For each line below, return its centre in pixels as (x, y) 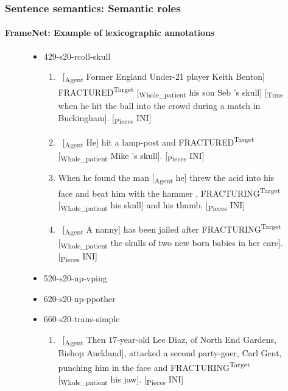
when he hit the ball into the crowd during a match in (159, 106)
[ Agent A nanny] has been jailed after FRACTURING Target (172, 229)
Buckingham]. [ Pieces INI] (105, 118)
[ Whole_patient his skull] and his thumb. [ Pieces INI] (152, 206)
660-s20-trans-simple (82, 319)
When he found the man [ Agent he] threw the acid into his (166, 178)
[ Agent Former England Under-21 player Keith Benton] (163, 77)
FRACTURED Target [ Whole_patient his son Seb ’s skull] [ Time (171, 92)
